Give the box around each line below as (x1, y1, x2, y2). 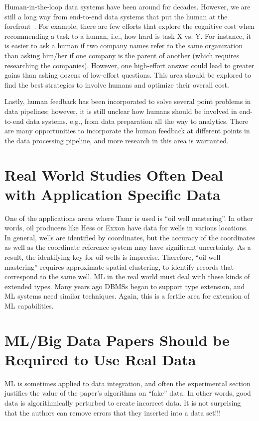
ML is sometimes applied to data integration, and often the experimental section (4, 378, 251, 388)
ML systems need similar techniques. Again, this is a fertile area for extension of (4, 291, 250, 301)
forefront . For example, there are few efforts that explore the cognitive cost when (4, 21, 255, 31)
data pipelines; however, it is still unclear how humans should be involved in (4, 105, 237, 116)
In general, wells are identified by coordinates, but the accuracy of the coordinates (4, 232, 256, 242)
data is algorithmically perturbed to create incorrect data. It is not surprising (4, 398, 241, 408)
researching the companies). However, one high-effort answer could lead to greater (4, 60, 255, 70)
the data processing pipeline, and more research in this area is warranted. (4, 135, 229, 145)
